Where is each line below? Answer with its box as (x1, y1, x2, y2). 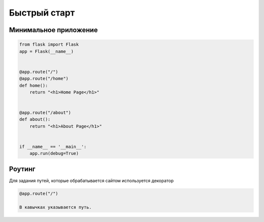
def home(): (19, 83, 48, 88)
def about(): (19, 117, 51, 122)
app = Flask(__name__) (19, 49, 74, 54)
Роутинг (9, 165, 36, 173)
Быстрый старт (9, 7, 75, 18)
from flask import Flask (19, 42, 79, 47)
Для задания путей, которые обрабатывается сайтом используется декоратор (9, 178, 174, 184)
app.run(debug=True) (29, 151, 79, 156)
